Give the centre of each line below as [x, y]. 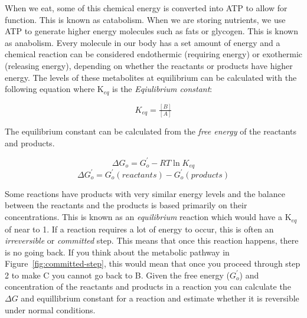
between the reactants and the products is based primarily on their [126, 205]
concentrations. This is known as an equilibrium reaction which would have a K [148, 217]
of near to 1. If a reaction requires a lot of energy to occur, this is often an [139, 229]
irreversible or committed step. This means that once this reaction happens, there [152, 240]
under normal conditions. [50, 309]
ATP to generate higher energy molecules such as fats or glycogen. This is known [151, 31]
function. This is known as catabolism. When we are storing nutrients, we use [145, 19]
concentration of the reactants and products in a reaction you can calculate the [148, 286]
